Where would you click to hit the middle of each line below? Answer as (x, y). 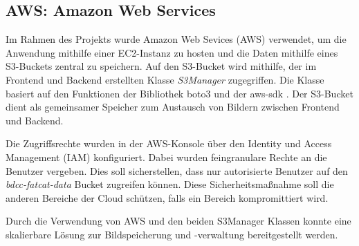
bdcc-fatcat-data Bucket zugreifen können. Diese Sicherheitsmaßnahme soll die (170, 184)
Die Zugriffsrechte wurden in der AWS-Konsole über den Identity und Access (169, 143)
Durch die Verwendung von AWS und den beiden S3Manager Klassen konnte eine (178, 221)
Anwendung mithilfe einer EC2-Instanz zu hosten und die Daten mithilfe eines (172, 52)
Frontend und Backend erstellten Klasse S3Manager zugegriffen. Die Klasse (165, 79)
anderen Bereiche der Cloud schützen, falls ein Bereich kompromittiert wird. (167, 197)
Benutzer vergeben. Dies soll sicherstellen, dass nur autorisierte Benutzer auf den (177, 170)
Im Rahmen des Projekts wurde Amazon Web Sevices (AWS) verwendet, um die (176, 39)
